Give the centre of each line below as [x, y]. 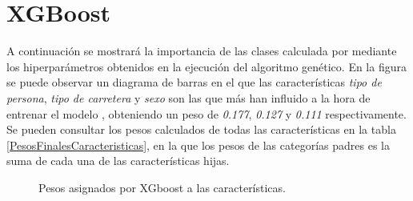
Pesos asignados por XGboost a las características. [162, 187]
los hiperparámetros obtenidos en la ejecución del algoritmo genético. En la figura [206, 66]
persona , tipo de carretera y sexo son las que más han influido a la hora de [188, 97]
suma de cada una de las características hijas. [118, 161]
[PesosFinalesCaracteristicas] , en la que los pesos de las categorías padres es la [198, 145]
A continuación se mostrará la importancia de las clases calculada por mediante [202, 51]
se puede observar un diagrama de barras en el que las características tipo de [194, 82]
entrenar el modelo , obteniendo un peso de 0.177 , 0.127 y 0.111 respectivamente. [206, 113]
